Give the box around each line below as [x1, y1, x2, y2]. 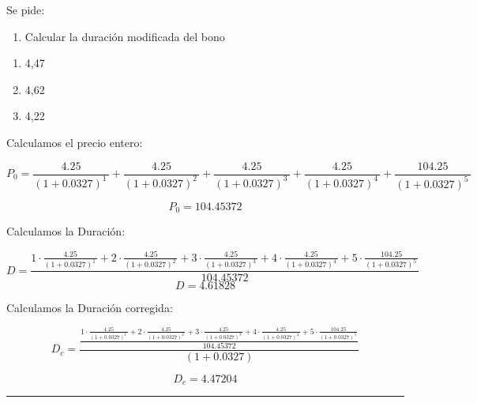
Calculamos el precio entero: [6, 134, 143, 150]
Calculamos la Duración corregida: [6, 299, 173, 316]
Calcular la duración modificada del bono [24, 28, 225, 44]
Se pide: [6, 2, 45, 17]
